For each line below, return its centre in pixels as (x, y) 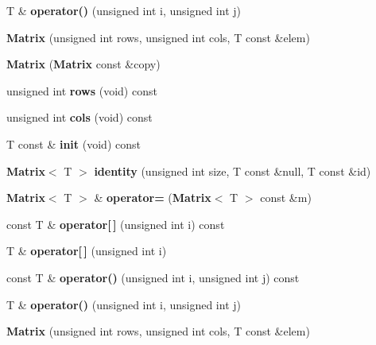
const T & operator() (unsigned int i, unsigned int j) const (153, 277)
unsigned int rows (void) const (82, 90)
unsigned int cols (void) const (79, 117)
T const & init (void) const (74, 143)
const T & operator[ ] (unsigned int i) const (116, 224)
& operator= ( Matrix (153, 198)
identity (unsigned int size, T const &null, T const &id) (233, 171)
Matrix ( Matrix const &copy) (83, 64)
